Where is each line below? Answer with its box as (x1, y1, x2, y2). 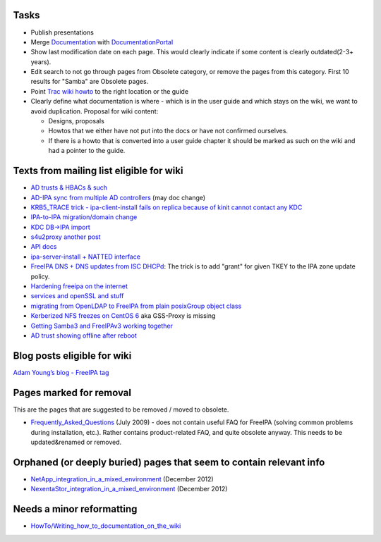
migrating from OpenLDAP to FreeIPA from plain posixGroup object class (30, 302, 242, 310)
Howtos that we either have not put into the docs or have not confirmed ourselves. (48, 127, 289, 135)
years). (30, 57, 52, 66)
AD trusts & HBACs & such (30, 183, 108, 192)
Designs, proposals (48, 117, 105, 125)
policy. (30, 272, 50, 281)
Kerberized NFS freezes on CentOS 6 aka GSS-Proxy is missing (30, 312, 216, 320)
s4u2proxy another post (30, 233, 102, 241)
